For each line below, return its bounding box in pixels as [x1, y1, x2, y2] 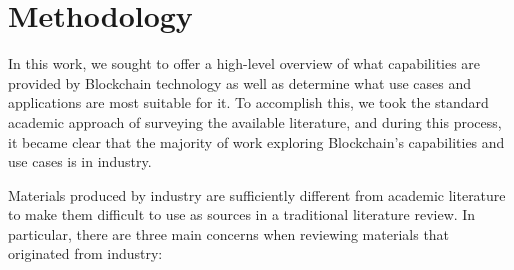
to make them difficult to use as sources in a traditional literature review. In [8, 204, 476, 225]
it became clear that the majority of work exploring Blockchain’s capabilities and [8, 131, 505, 152]
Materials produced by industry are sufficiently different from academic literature [8, 184, 506, 205]
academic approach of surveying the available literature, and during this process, [8, 111, 502, 132]
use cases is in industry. [8, 151, 152, 172]
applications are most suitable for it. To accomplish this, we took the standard [8, 92, 489, 113]
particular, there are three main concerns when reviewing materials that [8, 223, 450, 244]
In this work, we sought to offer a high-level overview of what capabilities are [8, 53, 481, 74]
